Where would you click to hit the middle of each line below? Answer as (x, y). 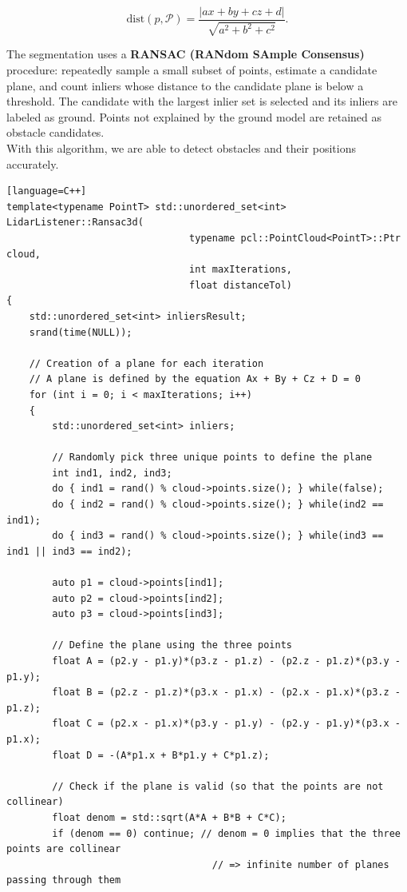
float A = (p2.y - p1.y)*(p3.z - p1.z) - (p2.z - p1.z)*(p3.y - (226, 661)
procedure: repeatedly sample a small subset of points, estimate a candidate (192, 70)
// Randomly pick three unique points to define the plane (212, 458)
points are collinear (64, 849)
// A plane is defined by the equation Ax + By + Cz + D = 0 (195, 379)
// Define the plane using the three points (172, 645)
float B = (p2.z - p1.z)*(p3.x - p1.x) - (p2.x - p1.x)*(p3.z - (226, 693)
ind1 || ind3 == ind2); (69, 551)
